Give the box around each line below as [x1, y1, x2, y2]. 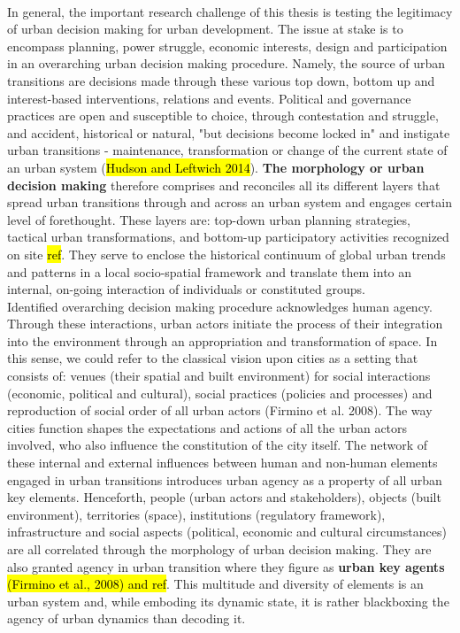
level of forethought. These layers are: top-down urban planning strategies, [7, 210, 410, 228]
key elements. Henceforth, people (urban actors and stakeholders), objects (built [7, 488, 441, 506]
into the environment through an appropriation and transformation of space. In [7, 331, 438, 350]
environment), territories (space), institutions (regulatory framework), [7, 505, 386, 523]
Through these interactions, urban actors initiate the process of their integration [7, 314, 443, 333]
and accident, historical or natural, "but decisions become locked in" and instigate [7, 123, 450, 142]
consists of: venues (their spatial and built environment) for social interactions [7, 367, 431, 385]
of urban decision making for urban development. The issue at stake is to [7, 19, 403, 38]
